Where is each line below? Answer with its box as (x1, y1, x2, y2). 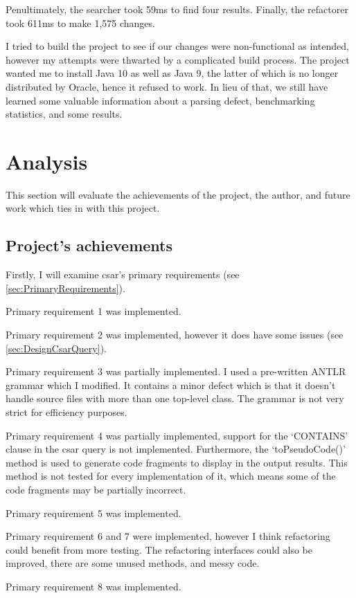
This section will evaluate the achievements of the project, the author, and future (6, 187, 350, 201)
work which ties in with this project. (6, 201, 160, 215)
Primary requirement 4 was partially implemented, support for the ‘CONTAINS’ (6, 428, 348, 442)
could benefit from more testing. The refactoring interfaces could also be (6, 542, 312, 556)
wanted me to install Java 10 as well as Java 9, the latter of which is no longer (6, 66, 339, 80)
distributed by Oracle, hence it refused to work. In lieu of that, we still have (6, 79, 328, 93)
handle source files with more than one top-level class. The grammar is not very (6, 391, 344, 406)
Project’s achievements (6, 235, 173, 256)
